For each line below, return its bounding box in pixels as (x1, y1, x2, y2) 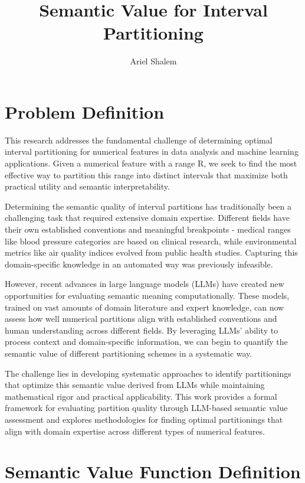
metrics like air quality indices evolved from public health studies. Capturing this (5, 246, 298, 259)
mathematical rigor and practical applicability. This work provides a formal (5, 390, 277, 402)
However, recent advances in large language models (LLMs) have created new (5, 278, 284, 290)
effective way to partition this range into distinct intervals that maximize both (5, 168, 288, 181)
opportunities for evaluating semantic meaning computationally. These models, (5, 289, 290, 301)
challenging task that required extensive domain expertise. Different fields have (5, 211, 290, 224)
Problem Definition (5, 99, 165, 123)
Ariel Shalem (130, 55, 177, 67)
